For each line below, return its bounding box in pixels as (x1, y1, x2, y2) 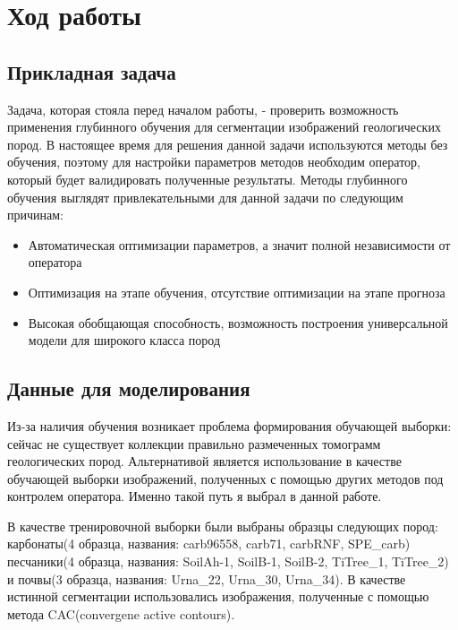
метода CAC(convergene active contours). (7, 604, 235, 623)
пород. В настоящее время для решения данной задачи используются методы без (7, 134, 448, 153)
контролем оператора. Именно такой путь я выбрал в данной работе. (7, 487, 382, 505)
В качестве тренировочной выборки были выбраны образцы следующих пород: (7, 516, 438, 535)
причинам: (7, 205, 64, 224)
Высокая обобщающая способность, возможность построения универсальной (28, 313, 448, 332)
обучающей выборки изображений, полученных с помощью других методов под (7, 469, 444, 488)
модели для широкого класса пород (28, 331, 221, 350)
